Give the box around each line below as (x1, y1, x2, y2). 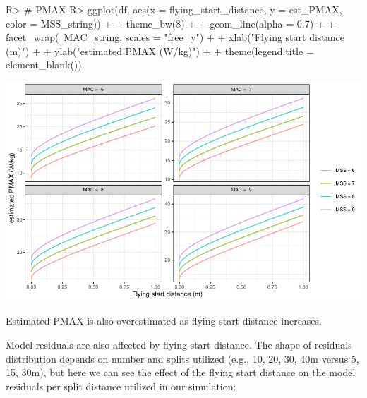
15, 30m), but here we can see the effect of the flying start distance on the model (6, 365, 356, 380)
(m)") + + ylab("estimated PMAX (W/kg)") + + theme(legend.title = (6, 43, 314, 58)
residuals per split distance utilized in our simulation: (6, 378, 236, 393)
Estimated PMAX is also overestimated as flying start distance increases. (6, 313, 322, 328)
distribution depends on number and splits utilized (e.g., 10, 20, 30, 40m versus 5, (6, 351, 359, 366)
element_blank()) (6, 57, 82, 72)
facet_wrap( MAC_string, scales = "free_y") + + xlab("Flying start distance (6, 30, 345, 44)
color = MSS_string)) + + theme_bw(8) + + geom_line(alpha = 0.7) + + (6, 16, 336, 30)
